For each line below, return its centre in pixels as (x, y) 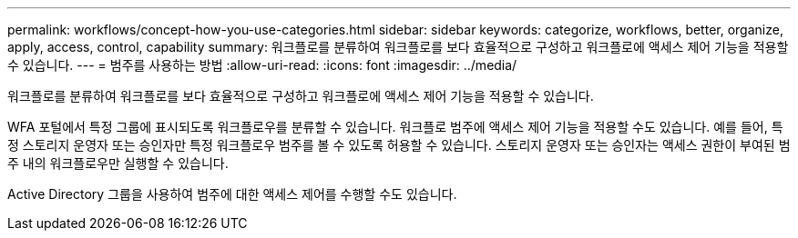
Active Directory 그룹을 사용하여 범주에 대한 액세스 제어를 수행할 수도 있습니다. (232, 194)
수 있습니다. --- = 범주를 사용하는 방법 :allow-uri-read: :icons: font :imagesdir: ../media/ (262, 65)
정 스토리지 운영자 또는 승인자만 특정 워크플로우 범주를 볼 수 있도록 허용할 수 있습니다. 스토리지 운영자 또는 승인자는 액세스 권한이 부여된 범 (399, 145)
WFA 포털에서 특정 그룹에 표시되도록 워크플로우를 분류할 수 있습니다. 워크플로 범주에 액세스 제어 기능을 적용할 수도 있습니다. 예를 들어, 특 (395, 127)
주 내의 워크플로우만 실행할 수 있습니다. (118, 163)
